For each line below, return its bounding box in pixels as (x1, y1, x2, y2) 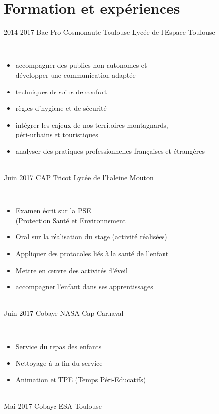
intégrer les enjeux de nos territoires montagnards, (15, 119, 168, 130)
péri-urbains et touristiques (15, 129, 98, 139)
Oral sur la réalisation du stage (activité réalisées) (15, 231, 167, 242)
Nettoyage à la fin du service (15, 358, 103, 368)
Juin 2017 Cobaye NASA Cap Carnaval (4, 308, 124, 318)
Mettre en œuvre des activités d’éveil (15, 265, 128, 275)
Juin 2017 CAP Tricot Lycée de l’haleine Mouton (4, 172, 154, 183)
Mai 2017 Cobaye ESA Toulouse (4, 400, 102, 411)
